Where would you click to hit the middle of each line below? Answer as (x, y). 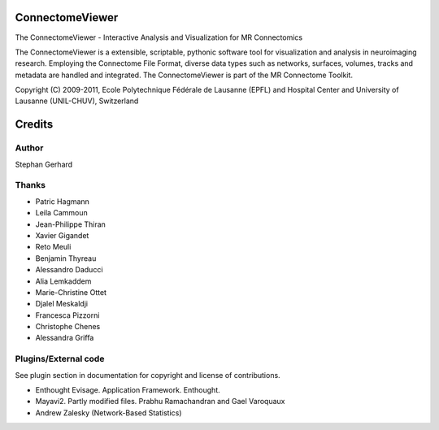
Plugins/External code (60, 359)
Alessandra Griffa (65, 338)
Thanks (30, 185)
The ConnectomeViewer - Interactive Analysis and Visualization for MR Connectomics (159, 37)
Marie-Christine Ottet (71, 292)
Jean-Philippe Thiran (70, 224)
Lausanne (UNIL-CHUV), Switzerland (77, 101)
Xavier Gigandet (62, 235)
